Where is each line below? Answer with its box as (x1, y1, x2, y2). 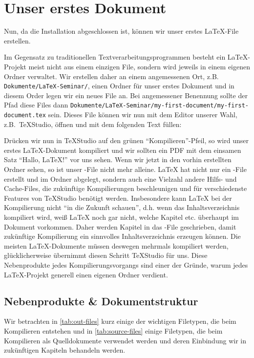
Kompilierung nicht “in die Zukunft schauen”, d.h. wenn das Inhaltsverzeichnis (4, 202, 240, 212)
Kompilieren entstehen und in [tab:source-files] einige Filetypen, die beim (4, 325, 223, 336)
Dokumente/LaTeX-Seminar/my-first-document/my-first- (70, 102, 249, 109)
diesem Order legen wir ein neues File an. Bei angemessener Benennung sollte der (4, 90, 248, 100)
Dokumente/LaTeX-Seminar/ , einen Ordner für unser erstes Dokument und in (4, 81, 234, 91)
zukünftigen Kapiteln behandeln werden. (4, 345, 126, 355)
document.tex (4, 112, 46, 119)
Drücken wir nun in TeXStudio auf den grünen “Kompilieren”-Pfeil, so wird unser (4, 135, 249, 146)
